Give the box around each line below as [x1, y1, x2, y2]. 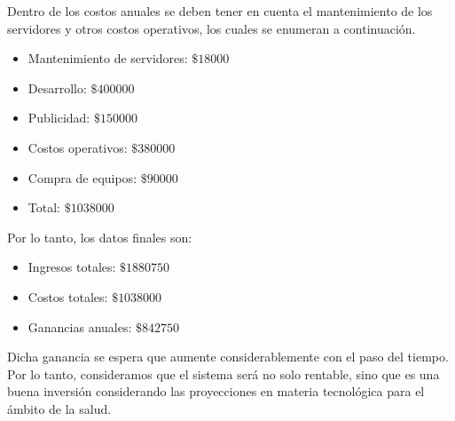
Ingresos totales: [27, 258, 116, 276]
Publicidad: [27, 108, 90, 127]
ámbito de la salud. [7, 399, 112, 417]
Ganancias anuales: [27, 317, 132, 336]
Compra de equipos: [27, 168, 137, 187]
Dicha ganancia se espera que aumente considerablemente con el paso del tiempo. [7, 347, 449, 366]
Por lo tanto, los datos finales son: [7, 227, 192, 246]
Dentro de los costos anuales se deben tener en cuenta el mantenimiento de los [7, 2, 433, 20]
